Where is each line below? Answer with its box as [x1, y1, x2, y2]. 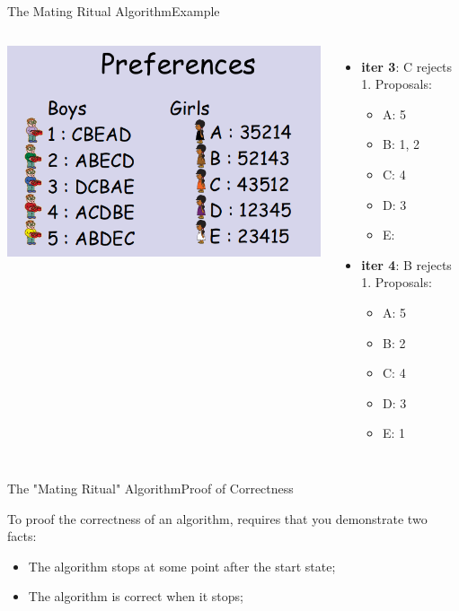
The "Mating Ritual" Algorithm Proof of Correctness [7, 478, 294, 497]
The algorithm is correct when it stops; [28, 587, 243, 606]
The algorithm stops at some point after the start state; [28, 556, 336, 575]
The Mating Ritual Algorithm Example [7, 2, 220, 20]
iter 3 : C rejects [361, 57, 453, 75]
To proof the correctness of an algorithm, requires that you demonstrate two [7, 509, 428, 528]
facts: [7, 527, 37, 546]
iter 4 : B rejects [361, 255, 452, 274]
